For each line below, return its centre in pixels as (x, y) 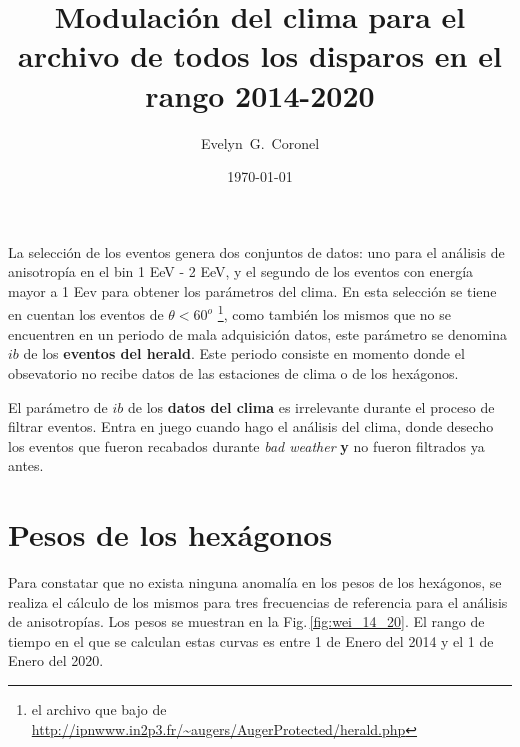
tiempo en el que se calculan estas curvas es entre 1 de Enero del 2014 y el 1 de (251, 640)
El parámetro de (58, 406)
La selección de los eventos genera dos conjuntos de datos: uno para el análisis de (256, 251)
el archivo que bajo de (99, 708)
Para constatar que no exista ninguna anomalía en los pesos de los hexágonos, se (255, 582)
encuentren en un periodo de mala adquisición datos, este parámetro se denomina (258, 333)
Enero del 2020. (56, 660)
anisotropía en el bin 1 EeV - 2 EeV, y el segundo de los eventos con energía (241, 271)
